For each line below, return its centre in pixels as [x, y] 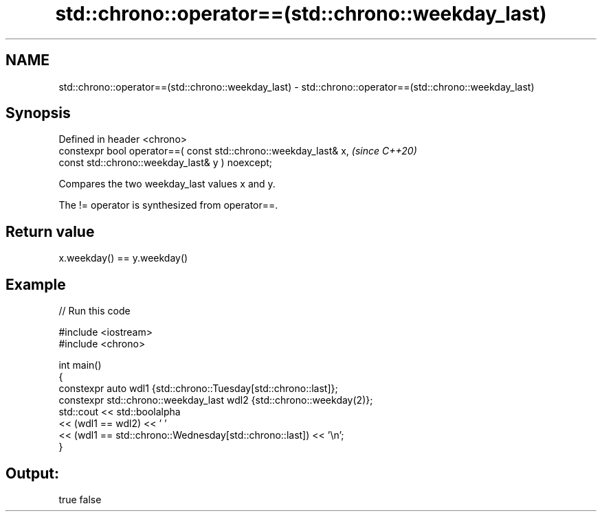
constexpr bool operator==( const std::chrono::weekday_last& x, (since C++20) [238, 151]
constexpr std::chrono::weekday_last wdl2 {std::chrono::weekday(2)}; [216, 400]
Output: [32, 473]
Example [36, 284]
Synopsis [38, 113]
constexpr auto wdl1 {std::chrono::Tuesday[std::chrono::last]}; [198, 389]
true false [80, 499]
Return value [50, 231]
